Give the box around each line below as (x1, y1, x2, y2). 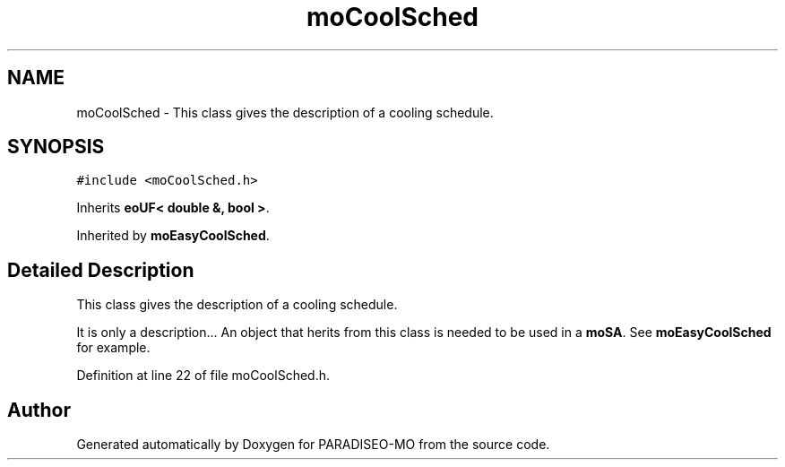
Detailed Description (7, 258, 194, 281)
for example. (76, 340, 151, 356)
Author (7, 398, 71, 421)
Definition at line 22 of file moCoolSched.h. (76, 368, 330, 384)
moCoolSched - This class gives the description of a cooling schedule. (76, 104, 494, 120)
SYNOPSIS (7, 135, 105, 159)
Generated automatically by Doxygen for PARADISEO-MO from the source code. (76, 437, 550, 453)
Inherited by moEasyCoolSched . (76, 228, 270, 244)
